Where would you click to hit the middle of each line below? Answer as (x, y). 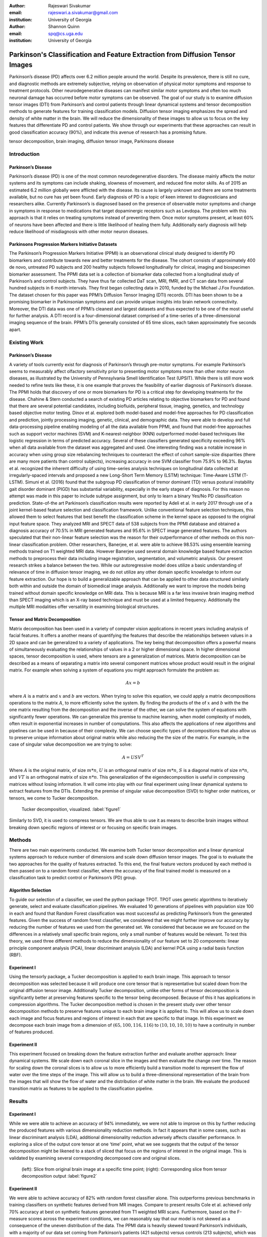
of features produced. (31, 1032)
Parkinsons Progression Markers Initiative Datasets (63, 244)
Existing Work (26, 342)
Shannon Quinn (64, 27)
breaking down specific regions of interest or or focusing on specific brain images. (93, 827)
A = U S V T (133, 757)
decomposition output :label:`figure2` (59, 1176)
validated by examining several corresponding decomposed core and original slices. (95, 1158)
